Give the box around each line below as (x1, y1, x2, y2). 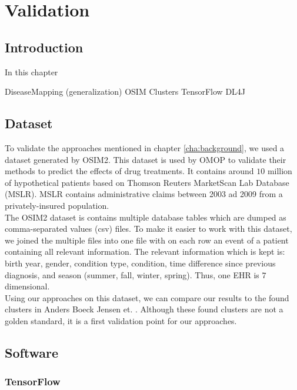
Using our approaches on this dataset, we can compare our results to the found (5, 291, 289, 304)
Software (5, 343, 59, 361)
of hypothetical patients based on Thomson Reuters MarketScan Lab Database (5, 176, 289, 188)
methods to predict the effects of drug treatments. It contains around (5, 165, 254, 177)
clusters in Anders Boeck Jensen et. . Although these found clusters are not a (5, 303, 283, 315)
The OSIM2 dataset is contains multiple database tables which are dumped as (5, 211, 286, 223)
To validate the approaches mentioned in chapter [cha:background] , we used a (5, 141, 285, 154)
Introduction (5, 38, 84, 56)
